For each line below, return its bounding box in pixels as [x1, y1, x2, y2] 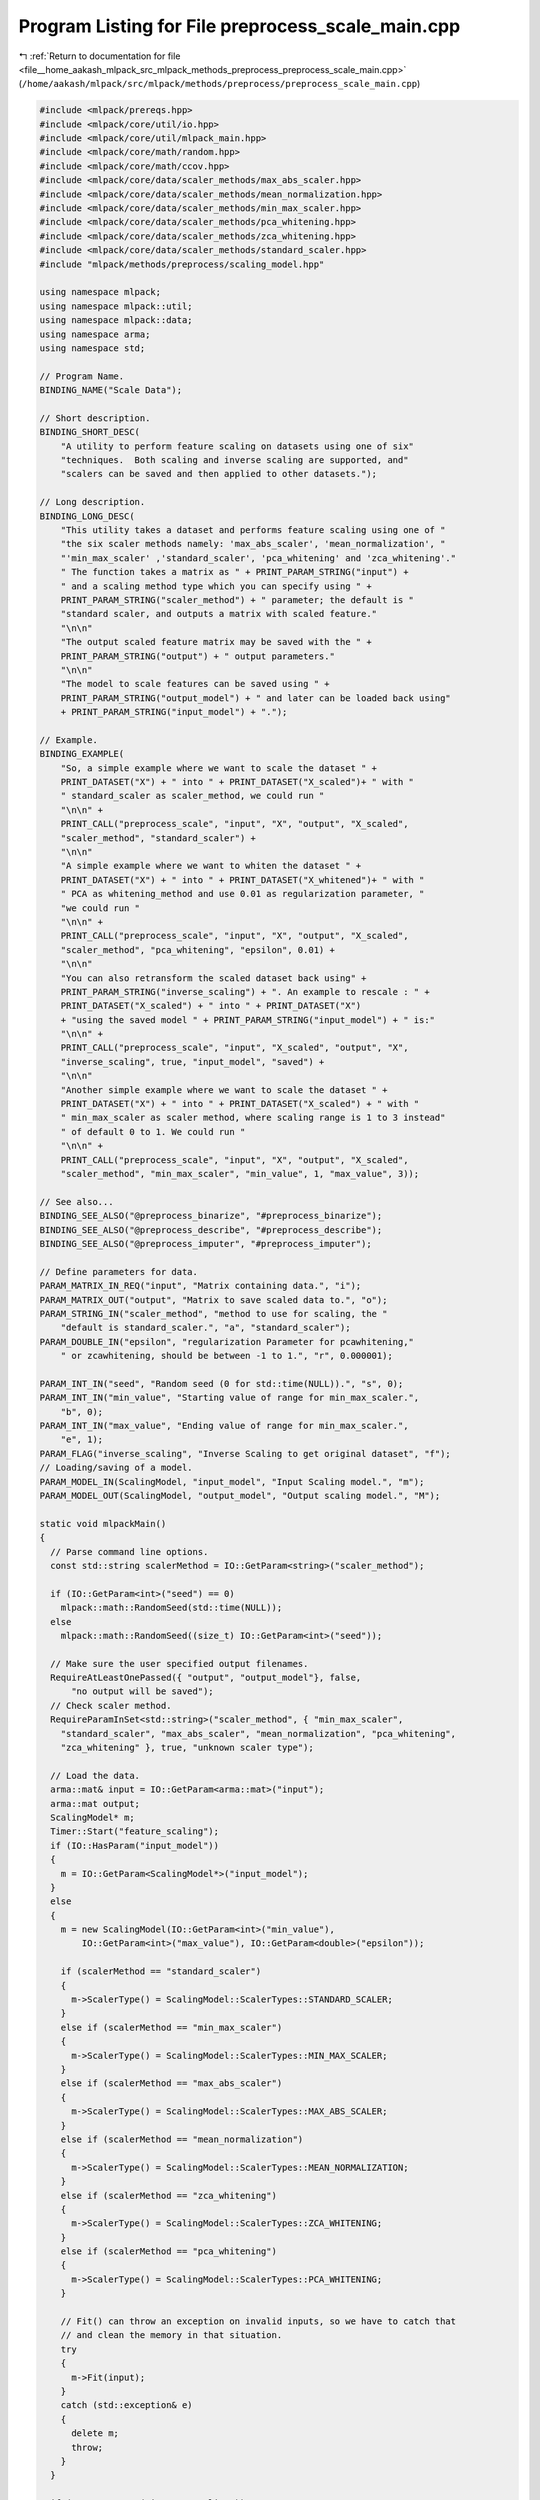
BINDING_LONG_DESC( [39, 510, 135, 522]
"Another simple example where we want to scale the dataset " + [60, 1084, 388, 1095]
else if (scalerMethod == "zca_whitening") [60, 2190, 277, 2201]
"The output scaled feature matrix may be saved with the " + [60, 636, 372, 648]
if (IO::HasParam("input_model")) [50, 1840, 220, 1851]
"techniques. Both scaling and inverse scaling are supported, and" [60, 455, 409, 466]
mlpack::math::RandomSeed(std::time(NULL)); [60, 1602, 283, 1614]
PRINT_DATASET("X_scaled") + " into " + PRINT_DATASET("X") [60, 1000, 362, 1012]
